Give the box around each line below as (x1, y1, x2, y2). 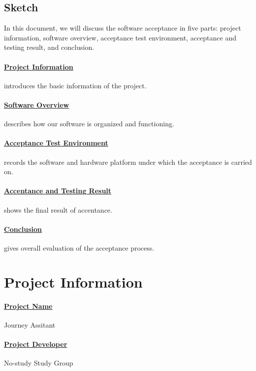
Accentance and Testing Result (4, 185, 112, 196)
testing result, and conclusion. (4, 42, 95, 52)
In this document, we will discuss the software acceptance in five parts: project (4, 23, 241, 33)
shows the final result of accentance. (4, 204, 112, 215)
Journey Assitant (4, 319, 56, 330)
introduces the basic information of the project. (4, 80, 147, 90)
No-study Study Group (4, 358, 73, 368)
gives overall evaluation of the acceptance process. (4, 242, 155, 253)
